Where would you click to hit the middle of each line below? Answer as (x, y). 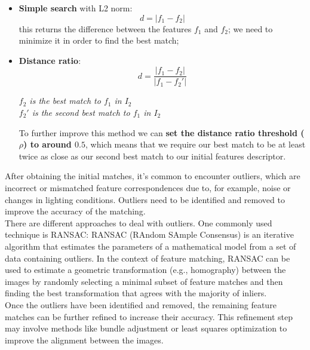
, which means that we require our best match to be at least (195, 144)
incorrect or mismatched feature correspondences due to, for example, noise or (148, 188)
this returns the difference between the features (105, 28)
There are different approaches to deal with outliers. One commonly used (139, 222)
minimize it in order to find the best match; (99, 40)
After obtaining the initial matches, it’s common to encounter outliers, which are (153, 176)
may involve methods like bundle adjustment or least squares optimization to (146, 328)
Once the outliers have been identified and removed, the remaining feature (141, 304)
